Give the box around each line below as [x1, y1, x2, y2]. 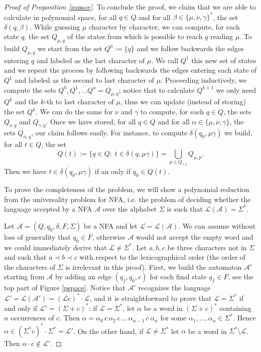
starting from [4, 271, 45, 282]
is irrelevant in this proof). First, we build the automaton [65, 261, 242, 272]
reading [210, 31, 233, 42]
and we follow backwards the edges [137, 43, 244, 54]
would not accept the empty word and [136, 231, 253, 242]
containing [219, 302, 251, 313]
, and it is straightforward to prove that [89, 292, 212, 303]
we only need [216, 84, 256, 95]
